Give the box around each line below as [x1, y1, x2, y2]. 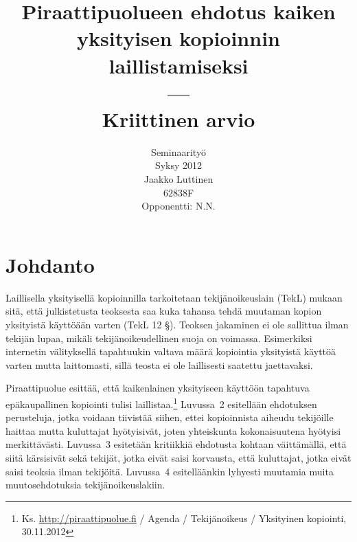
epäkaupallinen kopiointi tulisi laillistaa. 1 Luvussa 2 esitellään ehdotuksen [5, 394, 317, 411]
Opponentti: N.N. [141, 199, 216, 213]
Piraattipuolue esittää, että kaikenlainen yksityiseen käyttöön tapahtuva [5, 381, 310, 395]
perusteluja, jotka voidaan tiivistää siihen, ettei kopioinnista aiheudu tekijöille [5, 410, 334, 425]
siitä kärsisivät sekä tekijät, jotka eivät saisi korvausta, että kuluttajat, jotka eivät [5, 450, 352, 464]
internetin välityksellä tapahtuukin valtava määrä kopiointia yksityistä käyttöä [5, 344, 336, 359]
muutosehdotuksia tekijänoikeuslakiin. [5, 477, 165, 492]
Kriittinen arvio [102, 104, 255, 133]
